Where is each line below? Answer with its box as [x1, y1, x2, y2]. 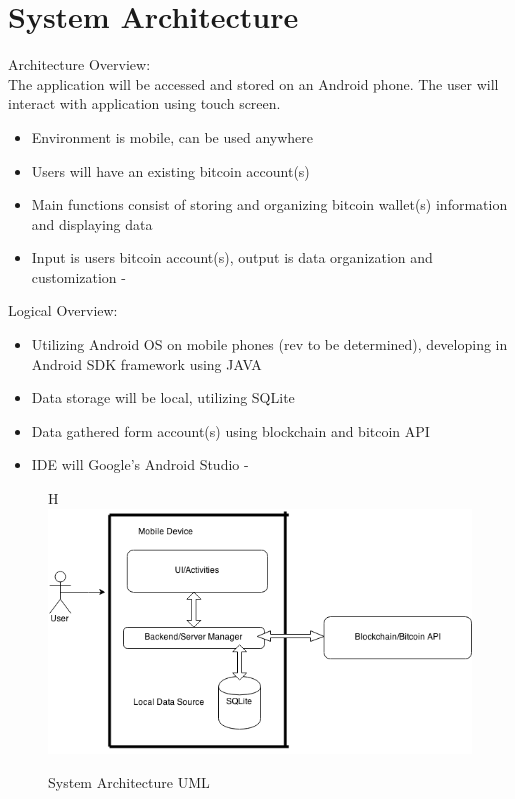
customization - [31, 266, 126, 287]
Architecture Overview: [8, 54, 151, 75]
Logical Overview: [8, 300, 118, 321]
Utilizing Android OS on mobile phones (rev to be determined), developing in [31, 334, 508, 355]
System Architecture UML [48, 771, 210, 792]
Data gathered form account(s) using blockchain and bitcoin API [31, 420, 430, 441]
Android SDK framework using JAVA [31, 353, 262, 374]
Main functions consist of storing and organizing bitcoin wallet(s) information [31, 194, 508, 215]
